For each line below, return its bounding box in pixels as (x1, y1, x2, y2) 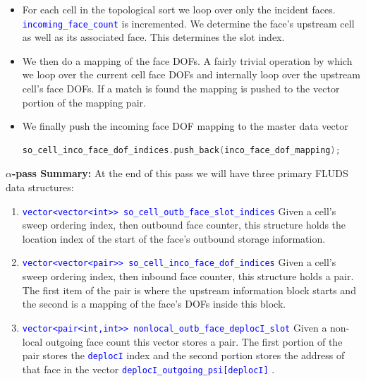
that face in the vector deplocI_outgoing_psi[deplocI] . (22, 361, 275, 376)
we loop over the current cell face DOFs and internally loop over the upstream (22, 67, 360, 82)
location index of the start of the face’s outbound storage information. (22, 231, 326, 246)
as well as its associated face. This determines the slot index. (22, 30, 285, 44)
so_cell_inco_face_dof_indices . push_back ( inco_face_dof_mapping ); (22, 145, 341, 155)
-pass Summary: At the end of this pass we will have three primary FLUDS (11, 166, 348, 181)
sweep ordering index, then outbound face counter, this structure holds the (22, 217, 346, 232)
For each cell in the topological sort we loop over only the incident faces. (22, 2, 336, 16)
